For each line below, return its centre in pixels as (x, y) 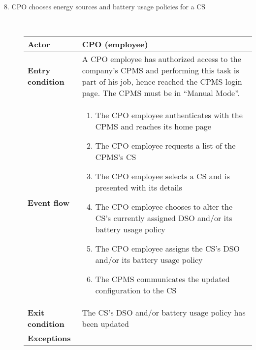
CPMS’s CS (116, 157)
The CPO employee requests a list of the (165, 146)
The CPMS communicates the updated (162, 279)
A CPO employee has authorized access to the (161, 59)
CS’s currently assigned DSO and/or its (164, 218)
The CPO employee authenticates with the (169, 115)
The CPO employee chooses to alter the (164, 207)
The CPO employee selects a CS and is (162, 176)
